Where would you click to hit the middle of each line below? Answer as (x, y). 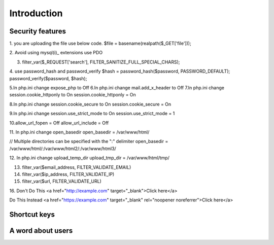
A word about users (41, 231)
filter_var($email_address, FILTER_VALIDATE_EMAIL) (77, 167)
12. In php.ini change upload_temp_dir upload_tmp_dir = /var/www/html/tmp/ (90, 158)
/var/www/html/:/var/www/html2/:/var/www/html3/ (63, 148)
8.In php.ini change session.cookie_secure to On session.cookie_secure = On (90, 104)
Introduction (36, 13)
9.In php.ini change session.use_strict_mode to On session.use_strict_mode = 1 (92, 114)
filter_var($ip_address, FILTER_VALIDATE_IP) (68, 174)
